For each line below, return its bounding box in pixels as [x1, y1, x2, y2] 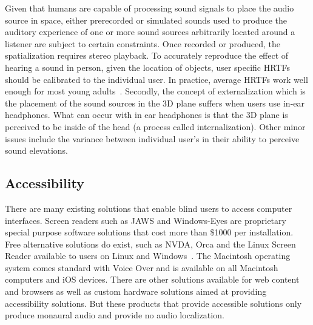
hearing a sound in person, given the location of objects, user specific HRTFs [5, 61, 290, 73]
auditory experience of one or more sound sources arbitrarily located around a [5, 25, 295, 38]
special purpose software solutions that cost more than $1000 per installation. [5, 226, 294, 238]
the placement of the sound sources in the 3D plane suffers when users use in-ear [5, 96, 305, 109]
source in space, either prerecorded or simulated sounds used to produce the [5, 13, 288, 26]
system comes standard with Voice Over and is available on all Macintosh [5, 261, 278, 274]
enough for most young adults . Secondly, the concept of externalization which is [5, 85, 306, 97]
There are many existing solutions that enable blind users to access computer [5, 202, 292, 214]
